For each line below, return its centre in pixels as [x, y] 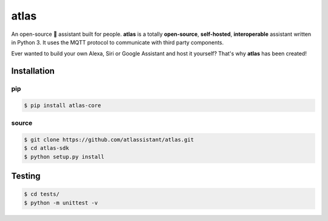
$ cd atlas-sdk [46, 148]
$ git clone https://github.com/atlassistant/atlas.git [109, 140]
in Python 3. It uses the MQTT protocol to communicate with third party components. [118, 42]
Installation [33, 71]
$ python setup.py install [64, 156]
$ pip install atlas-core [63, 105]
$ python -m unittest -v [61, 203]
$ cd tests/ [42, 194]
